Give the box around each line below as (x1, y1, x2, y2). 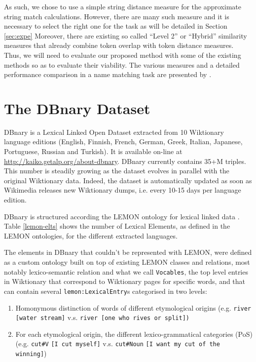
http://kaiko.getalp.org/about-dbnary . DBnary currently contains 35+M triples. (4, 156, 246, 166)
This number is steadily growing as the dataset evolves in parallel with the (4, 165, 229, 176)
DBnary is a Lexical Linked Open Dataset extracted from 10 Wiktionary (4, 126, 224, 137)
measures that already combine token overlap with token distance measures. (4, 40, 234, 50)
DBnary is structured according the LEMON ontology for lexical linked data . (4, 211, 240, 221)
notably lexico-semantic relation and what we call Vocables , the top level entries (4, 266, 248, 277)
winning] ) (15, 348, 47, 359)
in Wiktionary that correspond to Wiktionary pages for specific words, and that (4, 276, 246, 286)
